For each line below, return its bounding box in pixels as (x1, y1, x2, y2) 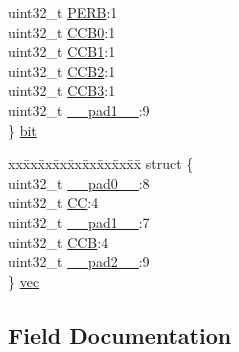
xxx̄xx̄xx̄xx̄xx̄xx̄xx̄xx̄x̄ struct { (8, 153, 194, 174)
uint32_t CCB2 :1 (8, 60, 116, 81)
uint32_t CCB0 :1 (8, 21, 116, 42)
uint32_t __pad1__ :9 (8, 99, 150, 120)
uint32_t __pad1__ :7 (8, 211, 150, 232)
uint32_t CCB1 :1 (8, 41, 116, 62)
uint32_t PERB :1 (8, 2, 118, 22)
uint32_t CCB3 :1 (8, 80, 116, 101)
